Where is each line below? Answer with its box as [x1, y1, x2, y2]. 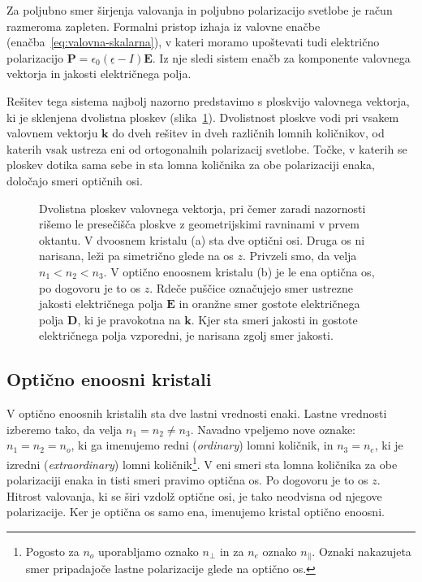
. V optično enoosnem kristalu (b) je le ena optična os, [103, 263, 375, 280]
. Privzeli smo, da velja [243, 247, 357, 264]
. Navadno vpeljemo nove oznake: [190, 420, 356, 437]
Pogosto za [25, 542, 80, 559]
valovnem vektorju [6, 124, 98, 141]
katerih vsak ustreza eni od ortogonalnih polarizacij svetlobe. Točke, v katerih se [6, 140, 407, 157]
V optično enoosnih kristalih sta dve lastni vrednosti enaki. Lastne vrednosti [6, 405, 387, 422]
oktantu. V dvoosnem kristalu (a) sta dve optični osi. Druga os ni [39, 231, 365, 248]
